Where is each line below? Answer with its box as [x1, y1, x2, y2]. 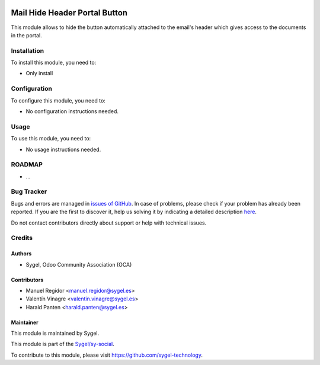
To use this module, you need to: [11, 135, 91, 142]
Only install [25, 70, 53, 77]
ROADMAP [11, 161, 43, 169]
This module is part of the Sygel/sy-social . [11, 341, 115, 348]
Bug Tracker [11, 187, 47, 196]
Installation [11, 46, 44, 55]
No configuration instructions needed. [25, 107, 119, 115]
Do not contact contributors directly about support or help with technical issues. [11, 219, 207, 226]
